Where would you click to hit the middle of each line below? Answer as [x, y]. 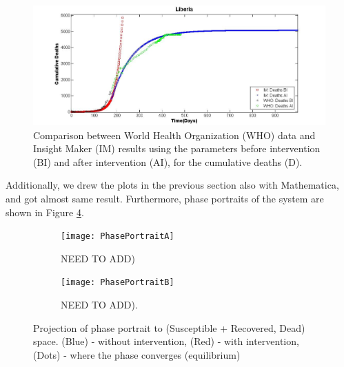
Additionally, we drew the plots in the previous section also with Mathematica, [172, 185]
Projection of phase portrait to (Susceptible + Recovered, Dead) [169, 327]
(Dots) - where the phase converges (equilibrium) [137, 354]
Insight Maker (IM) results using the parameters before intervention [177, 148]
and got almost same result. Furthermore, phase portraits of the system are [165, 199]
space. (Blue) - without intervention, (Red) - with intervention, [166, 341]
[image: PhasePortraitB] [118, 283]
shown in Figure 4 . [45, 212]
